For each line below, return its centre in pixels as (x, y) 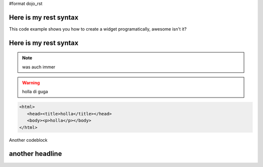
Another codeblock (28, 140)
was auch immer (39, 67)
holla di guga (35, 92)
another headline (36, 154)
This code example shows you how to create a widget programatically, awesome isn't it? (98, 29)
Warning (31, 83)
